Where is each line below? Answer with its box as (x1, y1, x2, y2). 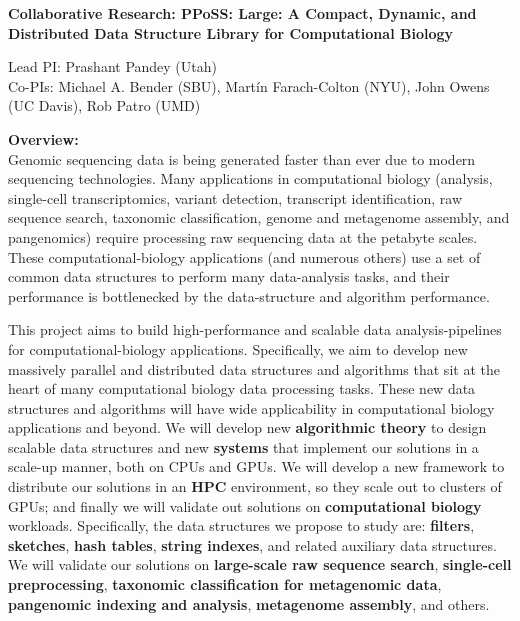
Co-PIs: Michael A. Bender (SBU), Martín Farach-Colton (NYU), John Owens (8, 75, 490, 96)
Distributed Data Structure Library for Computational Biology (8, 22, 454, 43)
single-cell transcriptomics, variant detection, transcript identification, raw (8, 187, 463, 208)
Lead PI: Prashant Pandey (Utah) (8, 56, 217, 77)
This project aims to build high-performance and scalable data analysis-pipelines (8, 319, 502, 340)
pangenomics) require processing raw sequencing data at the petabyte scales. (8, 226, 478, 247)
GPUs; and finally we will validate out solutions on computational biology (8, 495, 482, 516)
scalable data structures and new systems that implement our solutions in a (8, 436, 479, 457)
